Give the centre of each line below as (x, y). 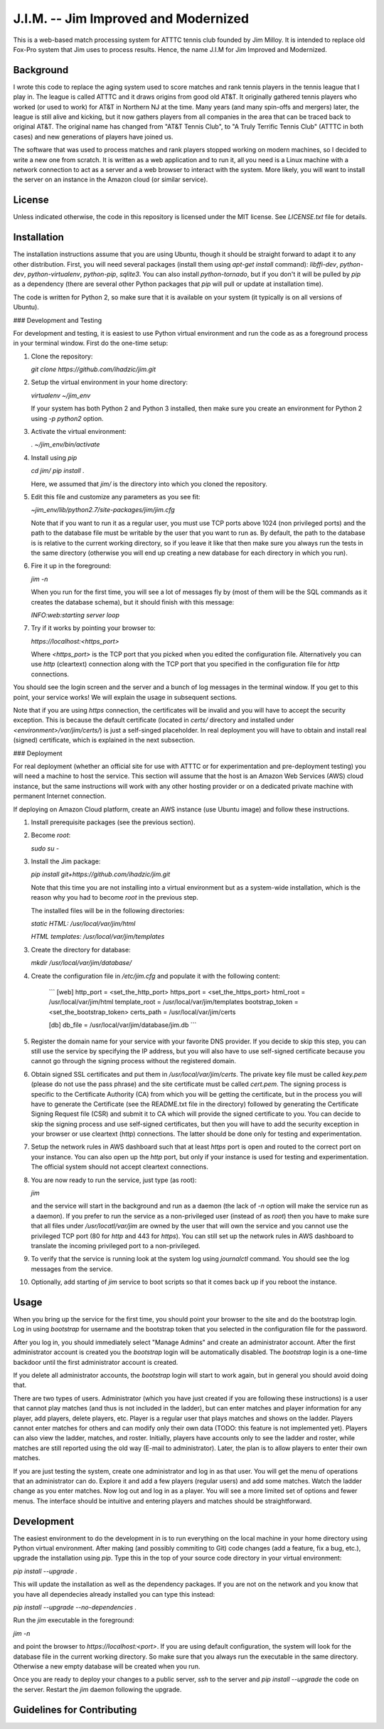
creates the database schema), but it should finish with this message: (133, 602)
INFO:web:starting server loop (75, 615)
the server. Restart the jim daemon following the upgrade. (97, 1689)
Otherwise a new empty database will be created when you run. (107, 1666)
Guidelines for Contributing (75, 1709)
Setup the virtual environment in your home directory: (110, 382)
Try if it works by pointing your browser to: (93, 628)
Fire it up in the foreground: (71, 566)
